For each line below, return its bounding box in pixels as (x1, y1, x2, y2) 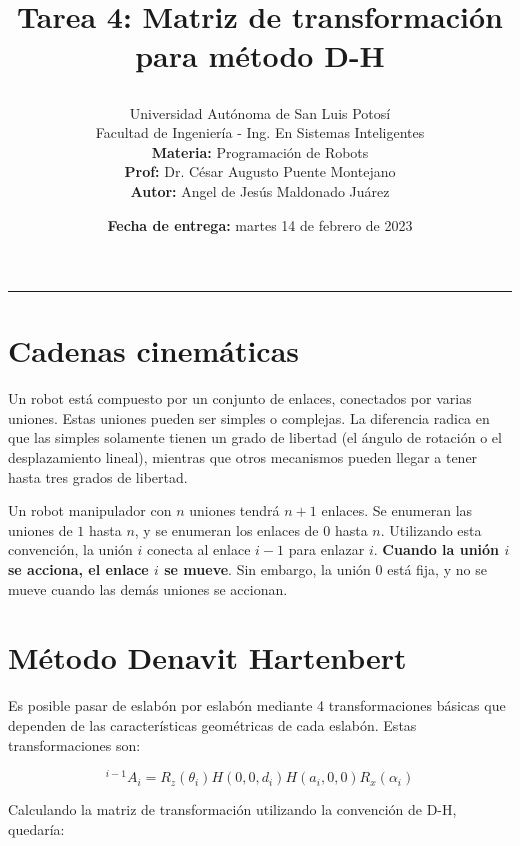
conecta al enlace (147, 539, 251, 560)
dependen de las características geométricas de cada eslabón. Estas (8, 714, 417, 735)
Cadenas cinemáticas (8, 330, 300, 371)
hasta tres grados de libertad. (8, 466, 188, 487)
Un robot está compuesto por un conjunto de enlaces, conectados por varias (8, 388, 472, 409)
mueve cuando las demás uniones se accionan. (8, 578, 288, 599)
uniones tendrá (189, 500, 280, 521)
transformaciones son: (8, 734, 141, 755)
